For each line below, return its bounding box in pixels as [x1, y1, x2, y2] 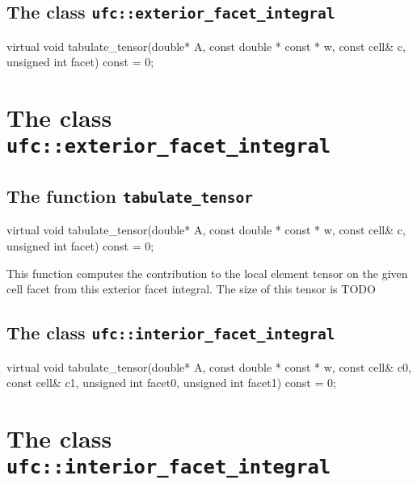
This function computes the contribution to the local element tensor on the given [6, 264, 408, 281]
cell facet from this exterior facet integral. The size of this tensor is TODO [6, 280, 376, 297]
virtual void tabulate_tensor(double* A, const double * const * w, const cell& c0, [6, 358, 411, 375]
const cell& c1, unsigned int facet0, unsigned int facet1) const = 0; [6, 374, 336, 391]
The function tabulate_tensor [6, 183, 254, 208]
